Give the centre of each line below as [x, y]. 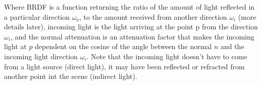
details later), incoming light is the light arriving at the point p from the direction [131, 27]
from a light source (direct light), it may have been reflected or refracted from [124, 66]
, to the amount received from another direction [153, 16]
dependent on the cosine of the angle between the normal [123, 46]
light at [15, 46]
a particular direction [37, 16]
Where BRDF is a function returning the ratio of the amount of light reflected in [129, 7]
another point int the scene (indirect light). [71, 76]
